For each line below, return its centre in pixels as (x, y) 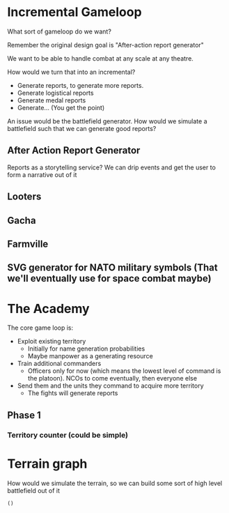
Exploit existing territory (52, 342)
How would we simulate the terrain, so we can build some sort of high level (115, 483)
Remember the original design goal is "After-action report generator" (105, 45)
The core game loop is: (40, 328)
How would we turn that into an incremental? (71, 72)
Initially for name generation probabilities (86, 349)
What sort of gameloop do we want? (59, 31)
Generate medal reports (52, 100)
